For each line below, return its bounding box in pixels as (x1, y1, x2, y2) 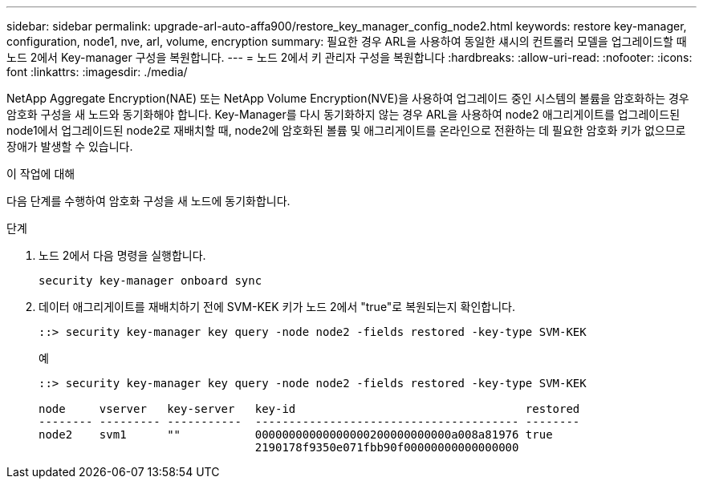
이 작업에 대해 (6, 167, 75, 180)
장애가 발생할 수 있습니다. (6, 139, 133, 153)
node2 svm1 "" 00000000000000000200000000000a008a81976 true (39, 428, 553, 441)
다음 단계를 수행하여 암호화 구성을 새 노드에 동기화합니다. (6, 194, 291, 208)
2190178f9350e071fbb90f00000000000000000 (254, 441, 519, 454)
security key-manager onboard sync (39, 274, 262, 287)
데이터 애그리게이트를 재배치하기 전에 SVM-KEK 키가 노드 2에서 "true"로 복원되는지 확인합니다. (39, 300, 515, 313)
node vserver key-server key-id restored (39, 402, 580, 415)
